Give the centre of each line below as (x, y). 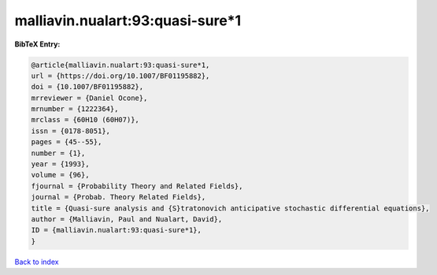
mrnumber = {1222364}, (75, 109)
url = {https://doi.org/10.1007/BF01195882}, (120, 76)
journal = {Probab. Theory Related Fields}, (119, 197)
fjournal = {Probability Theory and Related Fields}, (137, 186)
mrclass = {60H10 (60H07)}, (85, 120)
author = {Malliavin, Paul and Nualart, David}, (127, 219)
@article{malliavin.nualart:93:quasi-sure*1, (120, 65)
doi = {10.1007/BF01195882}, (87, 87)
